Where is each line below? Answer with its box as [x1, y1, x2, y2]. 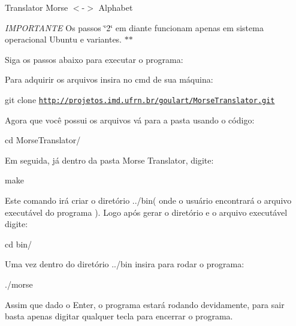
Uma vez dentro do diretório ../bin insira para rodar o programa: [5, 258, 244, 270]
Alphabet [98, 1, 133, 13]
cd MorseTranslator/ [5, 134, 81, 146]
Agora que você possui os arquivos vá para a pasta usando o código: [5, 113, 255, 126]
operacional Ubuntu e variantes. [5, 33, 122, 46]
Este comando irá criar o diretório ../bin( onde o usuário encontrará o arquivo [5, 194, 292, 206]
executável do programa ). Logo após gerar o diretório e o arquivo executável [5, 206, 288, 218]
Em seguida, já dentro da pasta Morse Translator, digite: [5, 153, 214, 166]
